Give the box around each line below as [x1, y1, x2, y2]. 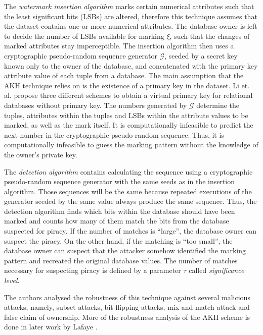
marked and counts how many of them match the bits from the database [4, 215, 229, 226]
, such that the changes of [169, 30, 250, 41]
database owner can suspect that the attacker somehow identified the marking [4, 245, 246, 256]
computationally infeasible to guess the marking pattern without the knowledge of [4, 139, 258, 150]
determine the [196, 99, 240, 110]
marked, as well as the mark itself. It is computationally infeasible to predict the [4, 120, 253, 130]
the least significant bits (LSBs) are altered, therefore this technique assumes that [4, 11, 257, 21]
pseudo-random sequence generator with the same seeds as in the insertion [4, 176, 235, 187]
